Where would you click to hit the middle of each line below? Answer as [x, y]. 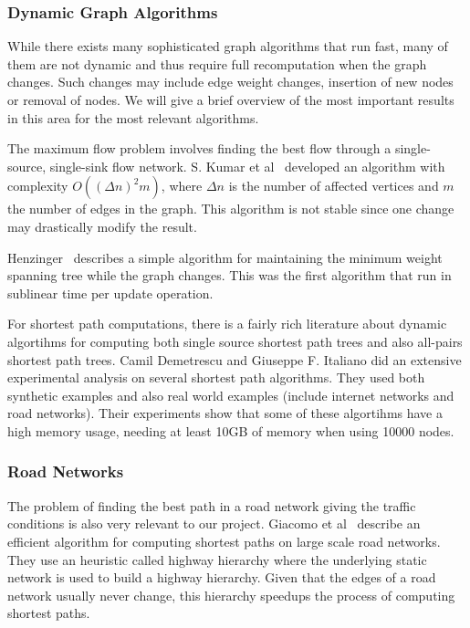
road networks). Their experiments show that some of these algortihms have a [225, 413]
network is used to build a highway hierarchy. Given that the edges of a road [222, 577]
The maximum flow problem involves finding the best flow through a [199, 148]
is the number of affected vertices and [334, 186]
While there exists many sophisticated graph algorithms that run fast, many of [228, 46]
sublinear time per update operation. [110, 293]
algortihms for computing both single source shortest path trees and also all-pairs [235, 341]
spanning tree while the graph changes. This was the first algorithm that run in [230, 275]
